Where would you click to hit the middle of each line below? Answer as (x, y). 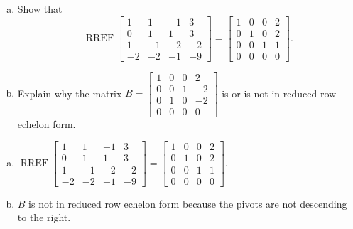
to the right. (44, 217)
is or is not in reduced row (279, 93)
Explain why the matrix (70, 93)
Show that (40, 9)
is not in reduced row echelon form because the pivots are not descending (188, 203)
